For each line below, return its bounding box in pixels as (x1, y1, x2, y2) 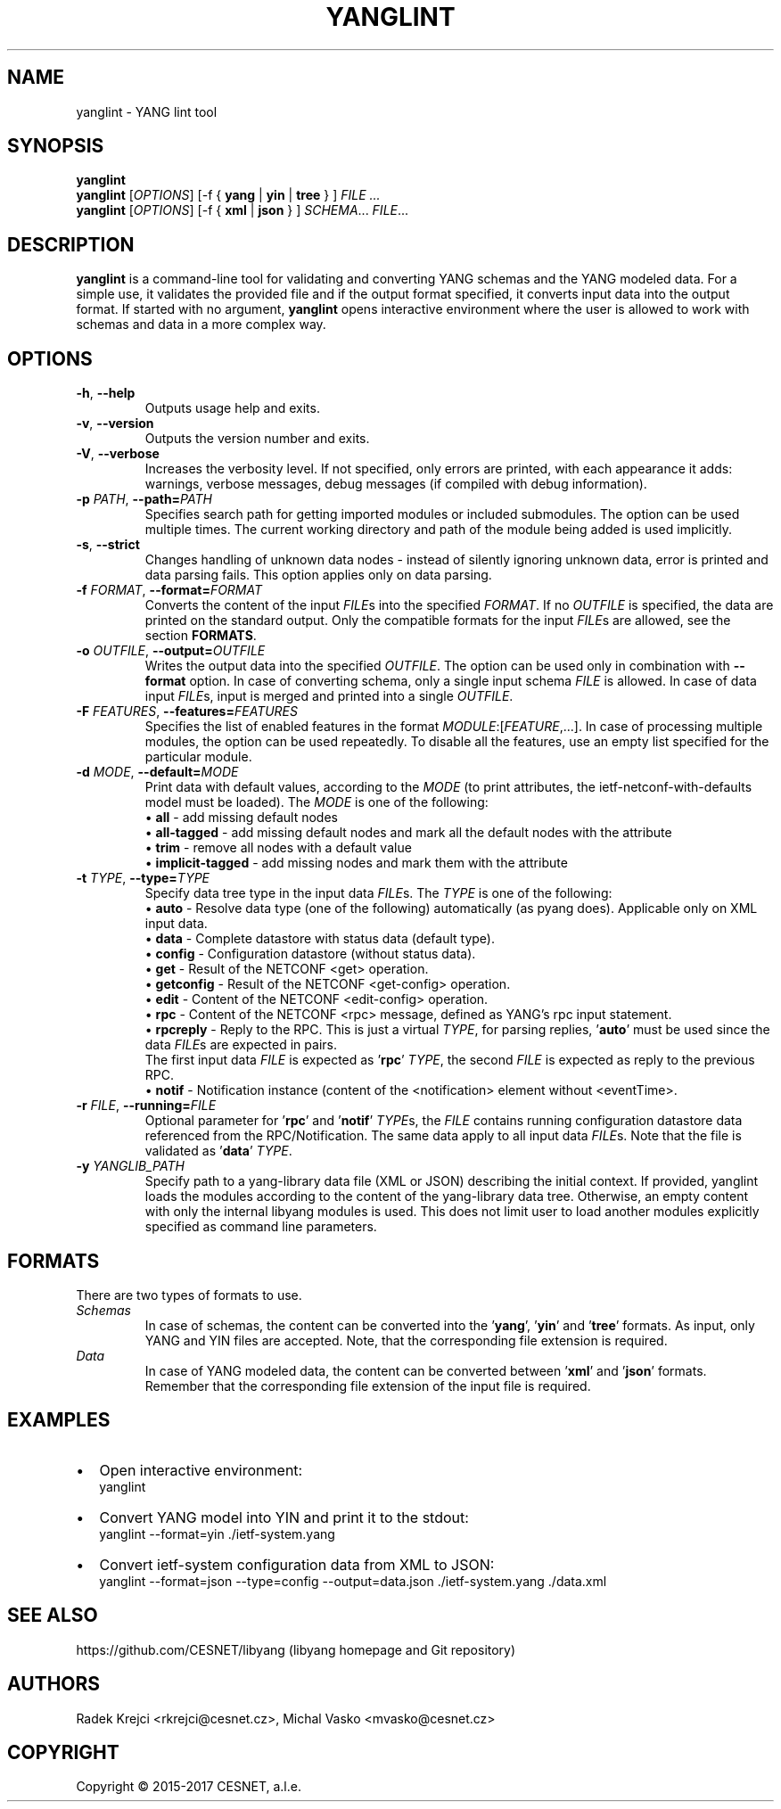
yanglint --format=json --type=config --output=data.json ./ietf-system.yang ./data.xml (99, 1573, 607, 1589)
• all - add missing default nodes (144, 810, 338, 826)
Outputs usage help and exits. (144, 400, 320, 416)
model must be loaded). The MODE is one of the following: (144, 794, 489, 810)
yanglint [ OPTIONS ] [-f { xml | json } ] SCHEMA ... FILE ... (76, 202, 409, 218)
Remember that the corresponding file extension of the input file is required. (144, 1377, 591, 1394)
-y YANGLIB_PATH (76, 1158, 185, 1174)
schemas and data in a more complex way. (76, 317, 326, 333)
